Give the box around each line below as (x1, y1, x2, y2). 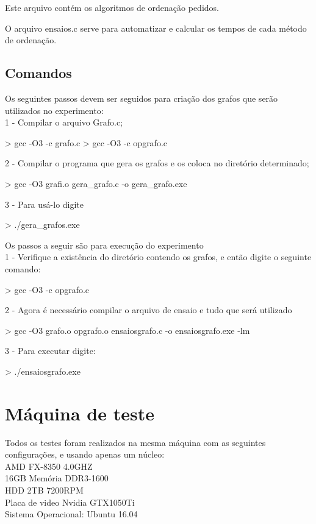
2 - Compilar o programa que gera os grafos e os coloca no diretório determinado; (5, 157, 309, 169)
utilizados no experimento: (5, 104, 104, 116)
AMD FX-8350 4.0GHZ (5, 459, 93, 472)
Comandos (5, 63, 72, 82)
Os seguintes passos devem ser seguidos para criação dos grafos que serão (5, 91, 278, 104)
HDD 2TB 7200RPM (5, 483, 84, 496)
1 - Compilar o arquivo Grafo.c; (5, 116, 123, 129)
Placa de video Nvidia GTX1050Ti (5, 495, 135, 508)
